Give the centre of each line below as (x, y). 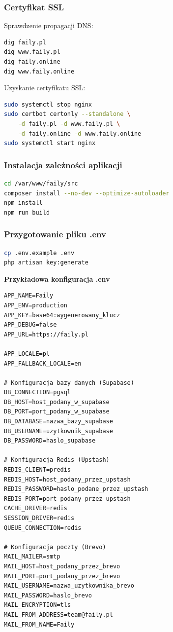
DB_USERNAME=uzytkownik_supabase (58, 431)
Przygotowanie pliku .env (55, 234)
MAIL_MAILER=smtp (32, 557)
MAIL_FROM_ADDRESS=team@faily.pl (58, 614)
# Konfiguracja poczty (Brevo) (55, 547)
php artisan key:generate (46, 263)
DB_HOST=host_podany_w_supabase (57, 402)
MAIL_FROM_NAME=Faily (39, 624)
